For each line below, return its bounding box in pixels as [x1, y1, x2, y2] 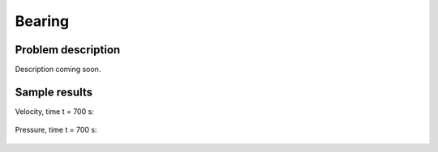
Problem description [15, 43, 121, 57]
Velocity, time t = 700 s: [15, 106, 95, 116]
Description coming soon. [15, 65, 101, 74]
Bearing [15, 12, 69, 30]
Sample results [15, 85, 93, 99]
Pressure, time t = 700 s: [15, 125, 97, 135]
